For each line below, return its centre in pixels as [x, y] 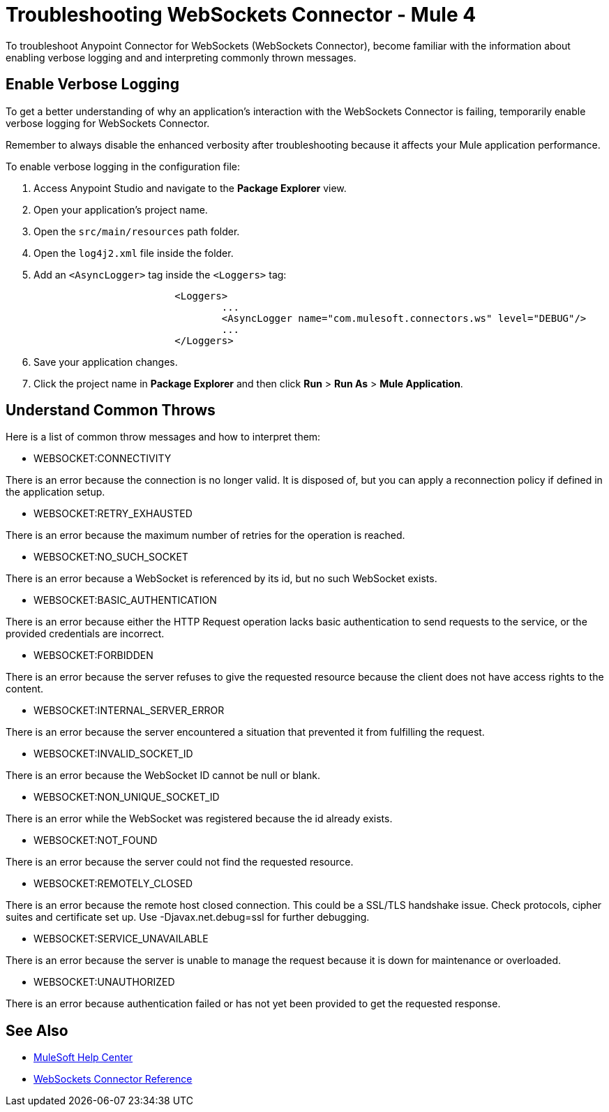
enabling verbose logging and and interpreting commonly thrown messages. [181, 57]
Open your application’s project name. [121, 209]
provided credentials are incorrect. [85, 634]
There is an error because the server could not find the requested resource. [180, 862]
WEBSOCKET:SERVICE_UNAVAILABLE [121, 939]
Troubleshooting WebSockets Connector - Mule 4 [241, 15]
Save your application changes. [106, 362]
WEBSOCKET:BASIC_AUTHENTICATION [125, 600]
